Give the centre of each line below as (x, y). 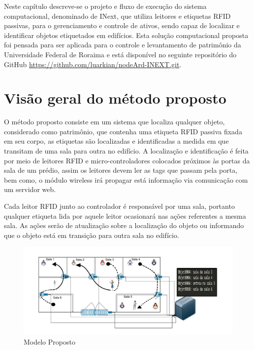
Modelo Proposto (49, 342)
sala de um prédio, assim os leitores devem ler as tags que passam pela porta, (121, 170)
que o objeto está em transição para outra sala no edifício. (92, 235)
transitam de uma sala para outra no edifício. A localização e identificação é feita (126, 151)
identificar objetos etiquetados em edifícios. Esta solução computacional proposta (126, 35)
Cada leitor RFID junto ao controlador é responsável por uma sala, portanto (119, 206)
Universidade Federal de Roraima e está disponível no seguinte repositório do (120, 54)
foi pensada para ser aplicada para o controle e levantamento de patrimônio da (123, 45)
